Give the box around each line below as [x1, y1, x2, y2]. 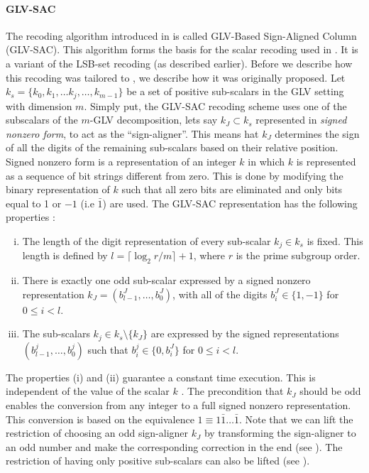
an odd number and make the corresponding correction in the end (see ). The [6, 439, 343, 454]
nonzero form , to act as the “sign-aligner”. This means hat [6, 126, 259, 141]
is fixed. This [307, 233, 363, 248]
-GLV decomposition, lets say [89, 112, 218, 127]
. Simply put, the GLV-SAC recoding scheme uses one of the [84, 98, 347, 113]
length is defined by [22, 248, 108, 263]
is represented [296, 154, 356, 168]
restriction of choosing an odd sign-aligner [6, 425, 189, 440]
